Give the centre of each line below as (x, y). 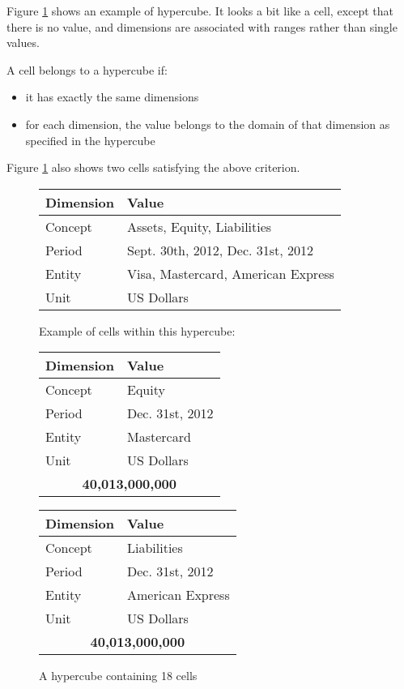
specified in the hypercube (90, 140)
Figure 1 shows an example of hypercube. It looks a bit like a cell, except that (200, 11)
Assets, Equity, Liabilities (200, 226)
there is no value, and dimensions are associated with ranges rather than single (202, 26)
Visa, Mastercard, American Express (231, 273)
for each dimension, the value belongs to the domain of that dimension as (208, 124)
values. (23, 43)
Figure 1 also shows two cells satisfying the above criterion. (153, 167)
